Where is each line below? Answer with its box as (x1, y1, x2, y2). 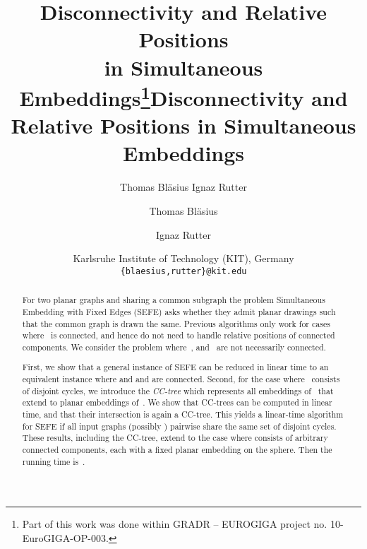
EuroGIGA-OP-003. (22, 530, 109, 545)
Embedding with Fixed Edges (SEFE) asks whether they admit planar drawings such (22, 305, 336, 317)
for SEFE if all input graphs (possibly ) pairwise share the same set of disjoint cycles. (22, 420, 337, 432)
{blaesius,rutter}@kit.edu (120, 266, 247, 276)
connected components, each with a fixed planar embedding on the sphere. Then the (22, 443, 332, 455)
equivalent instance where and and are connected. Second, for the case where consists (22, 373, 340, 385)
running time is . (22, 455, 85, 467)
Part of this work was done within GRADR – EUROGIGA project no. (22, 516, 327, 531)
